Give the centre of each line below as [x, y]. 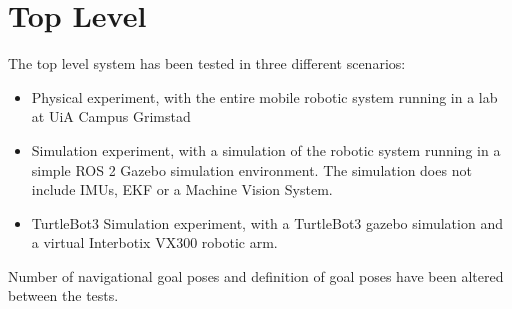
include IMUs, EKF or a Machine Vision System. [182, 189]
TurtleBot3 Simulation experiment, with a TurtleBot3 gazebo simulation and [267, 222]
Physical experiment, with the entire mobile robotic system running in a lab [264, 96]
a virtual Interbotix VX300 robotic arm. [154, 242]
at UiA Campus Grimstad [111, 116]
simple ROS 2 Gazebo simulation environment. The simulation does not [251, 169]
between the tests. [63, 295]
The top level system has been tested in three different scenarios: [207, 63]
